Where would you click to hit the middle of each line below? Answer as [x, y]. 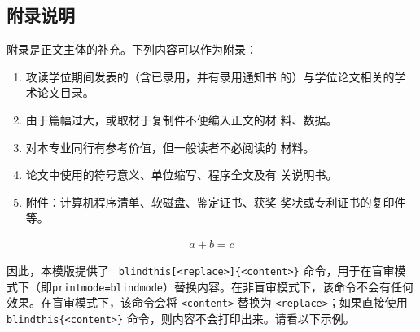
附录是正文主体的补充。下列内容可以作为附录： [132, 49]
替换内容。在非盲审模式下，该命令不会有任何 [294, 286]
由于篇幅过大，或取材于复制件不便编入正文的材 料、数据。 [182, 119]
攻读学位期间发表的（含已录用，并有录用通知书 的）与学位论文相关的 [210, 76]
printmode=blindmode [108, 288]
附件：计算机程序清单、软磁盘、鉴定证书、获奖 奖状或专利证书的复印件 [216, 201]
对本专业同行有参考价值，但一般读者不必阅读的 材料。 [170, 147]
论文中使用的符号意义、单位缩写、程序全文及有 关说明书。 [182, 175]
